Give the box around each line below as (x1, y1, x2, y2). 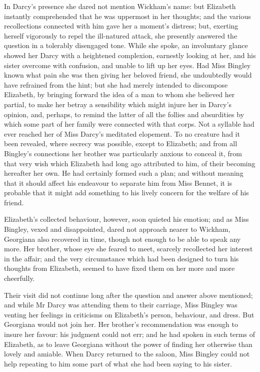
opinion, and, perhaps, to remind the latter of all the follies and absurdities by (4, 109, 244, 119)
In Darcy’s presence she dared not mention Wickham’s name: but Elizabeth (4, 1, 236, 11)
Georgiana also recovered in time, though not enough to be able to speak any (4, 233, 241, 244)
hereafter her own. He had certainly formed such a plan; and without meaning (4, 168, 243, 178)
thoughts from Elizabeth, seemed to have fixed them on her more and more (4, 263, 235, 273)
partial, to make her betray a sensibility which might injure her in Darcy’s (4, 99, 231, 109)
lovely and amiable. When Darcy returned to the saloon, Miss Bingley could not (4, 348, 250, 359)
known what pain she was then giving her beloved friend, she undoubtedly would (4, 70, 252, 80)
